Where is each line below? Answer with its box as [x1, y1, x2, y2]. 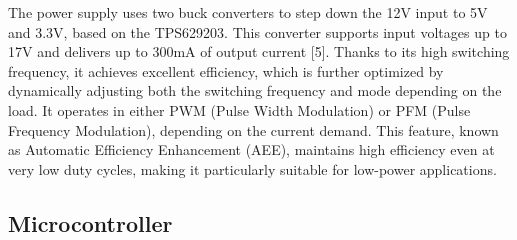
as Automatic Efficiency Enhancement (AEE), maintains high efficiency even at [8, 139, 495, 160]
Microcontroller [8, 207, 173, 238]
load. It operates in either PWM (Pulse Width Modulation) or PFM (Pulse [8, 99, 471, 120]
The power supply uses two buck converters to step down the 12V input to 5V [8, 2, 488, 22]
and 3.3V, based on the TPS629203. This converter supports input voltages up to [8, 21, 507, 42]
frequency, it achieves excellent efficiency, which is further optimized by [8, 60, 444, 81]
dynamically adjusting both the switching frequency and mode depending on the [8, 80, 502, 101]
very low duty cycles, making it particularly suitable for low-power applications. [8, 158, 497, 179]
